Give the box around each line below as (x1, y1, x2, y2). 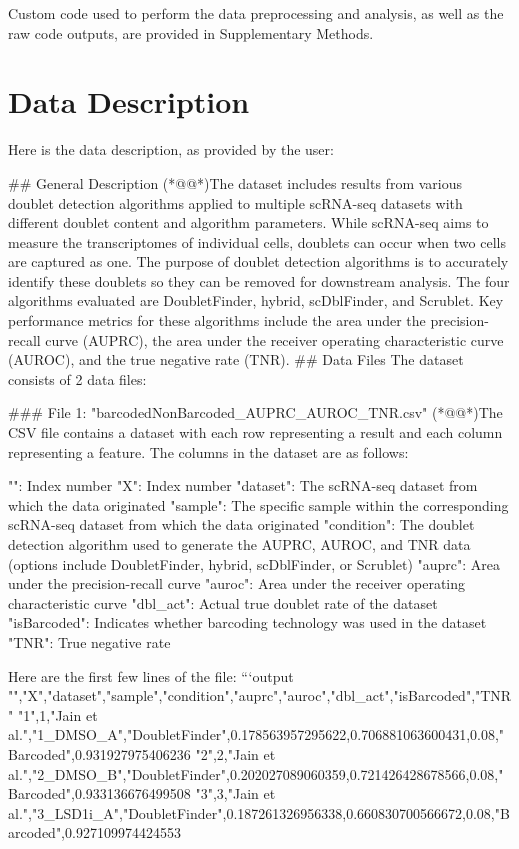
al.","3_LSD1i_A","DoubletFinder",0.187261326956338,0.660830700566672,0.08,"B (8, 802, 510, 823)
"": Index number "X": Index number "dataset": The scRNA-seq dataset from (8, 475, 478, 496)
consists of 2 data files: (8, 368, 147, 389)
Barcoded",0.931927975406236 (8, 743, 191, 764)
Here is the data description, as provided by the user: (8, 139, 334, 160)
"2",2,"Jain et (195, 743, 276, 764)
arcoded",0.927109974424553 (8, 822, 181, 843)
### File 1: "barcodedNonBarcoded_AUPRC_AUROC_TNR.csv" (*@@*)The (8, 402, 503, 423)
